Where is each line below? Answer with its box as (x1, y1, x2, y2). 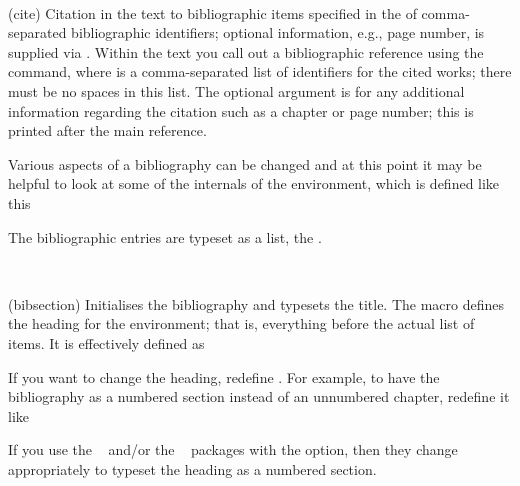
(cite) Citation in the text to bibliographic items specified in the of (8, 2, 417, 23)
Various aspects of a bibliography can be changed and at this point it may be (8, 153, 482, 174)
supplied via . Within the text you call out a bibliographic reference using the (8, 41, 484, 62)
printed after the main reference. (8, 120, 207, 141)
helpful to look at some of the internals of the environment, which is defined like (8, 173, 500, 194)
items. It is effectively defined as (8, 332, 205, 353)
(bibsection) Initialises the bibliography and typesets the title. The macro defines (8, 293, 505, 314)
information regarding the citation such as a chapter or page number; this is (8, 100, 474, 121)
